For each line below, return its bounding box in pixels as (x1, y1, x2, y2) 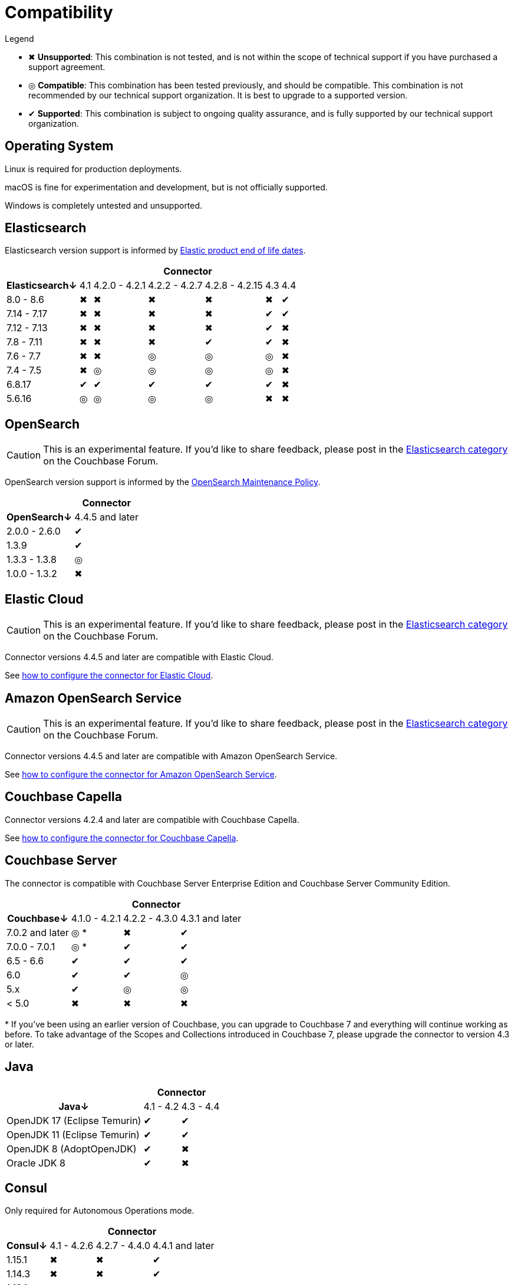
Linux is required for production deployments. (5, 163, 182, 174)
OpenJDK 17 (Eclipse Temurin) (6, 1114, 141, 1126)
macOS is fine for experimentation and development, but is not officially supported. (5, 182, 328, 192)
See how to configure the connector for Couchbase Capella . (5, 832, 239, 843)
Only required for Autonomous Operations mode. (5, 1205, 195, 1216)
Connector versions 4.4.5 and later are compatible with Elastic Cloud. (5, 652, 274, 663)
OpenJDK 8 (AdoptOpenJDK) (6, 1142, 137, 1155)
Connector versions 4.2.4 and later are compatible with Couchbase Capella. (5, 814, 299, 825)
